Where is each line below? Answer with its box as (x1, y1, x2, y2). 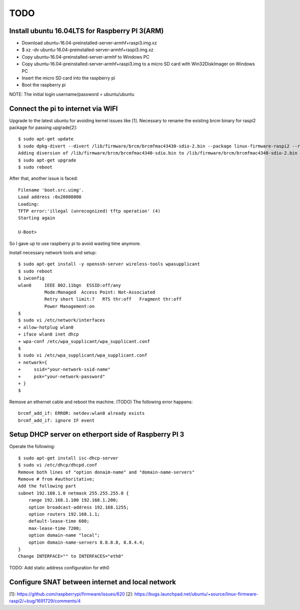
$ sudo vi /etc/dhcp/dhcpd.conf (18, 462, 97, 468)
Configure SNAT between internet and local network (9, 577, 176, 586)
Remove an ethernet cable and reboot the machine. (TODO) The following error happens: (9, 399, 193, 405)
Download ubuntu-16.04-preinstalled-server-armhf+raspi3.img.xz (21, 40, 157, 46)
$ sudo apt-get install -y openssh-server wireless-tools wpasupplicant (18, 261, 200, 267)
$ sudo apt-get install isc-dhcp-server (18, 455, 118, 461)
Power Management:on (44, 303, 95, 309)
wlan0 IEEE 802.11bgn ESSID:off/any (18, 282, 121, 288)
